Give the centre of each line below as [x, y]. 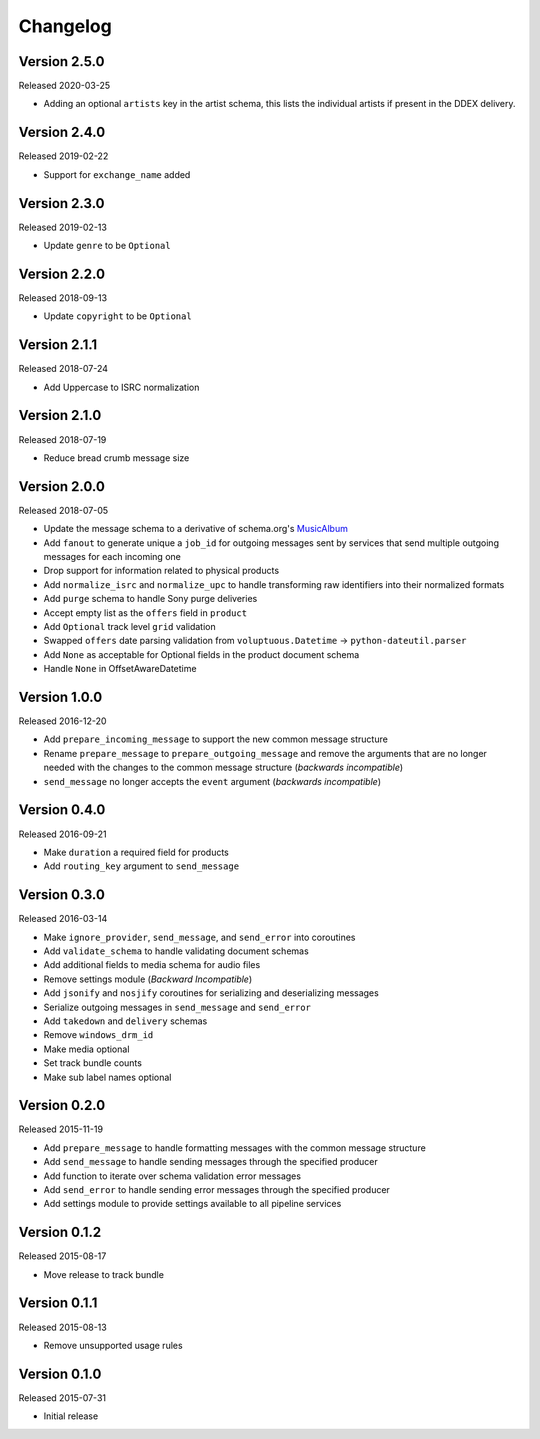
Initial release [71, 1416]
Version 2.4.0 [62, 132]
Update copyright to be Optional [117, 316]
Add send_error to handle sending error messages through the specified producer [216, 1189]
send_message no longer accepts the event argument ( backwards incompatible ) [212, 781]
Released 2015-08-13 [62, 1327]
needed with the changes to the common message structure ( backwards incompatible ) [223, 767]
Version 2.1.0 [60, 415]
